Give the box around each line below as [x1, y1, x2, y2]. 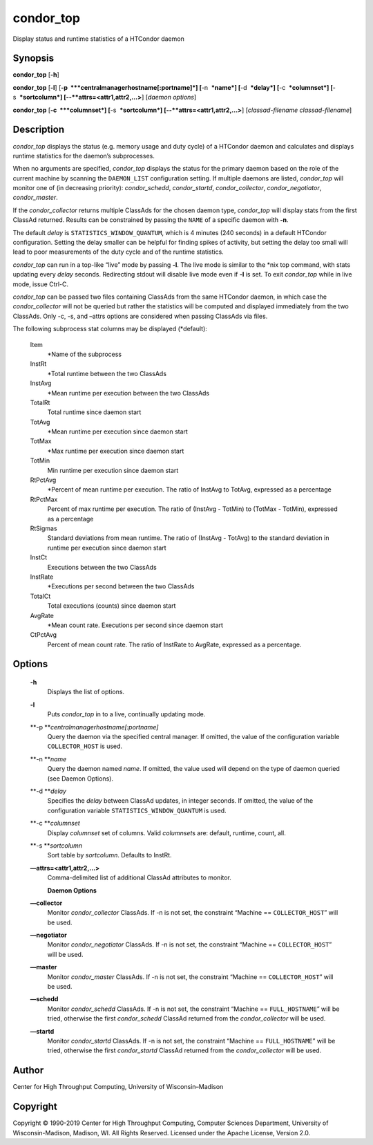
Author [12, 1065, 44, 1077]
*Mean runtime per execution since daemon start [47, 427, 188, 436]
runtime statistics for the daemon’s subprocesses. [12, 151, 155, 160]
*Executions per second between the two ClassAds [47, 582, 195, 590]
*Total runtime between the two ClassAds [47, 369, 167, 378]
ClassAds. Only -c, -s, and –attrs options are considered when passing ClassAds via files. [12, 312, 268, 320]
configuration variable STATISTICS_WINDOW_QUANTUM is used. [47, 806, 227, 814]
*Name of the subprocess [47, 350, 122, 358]
